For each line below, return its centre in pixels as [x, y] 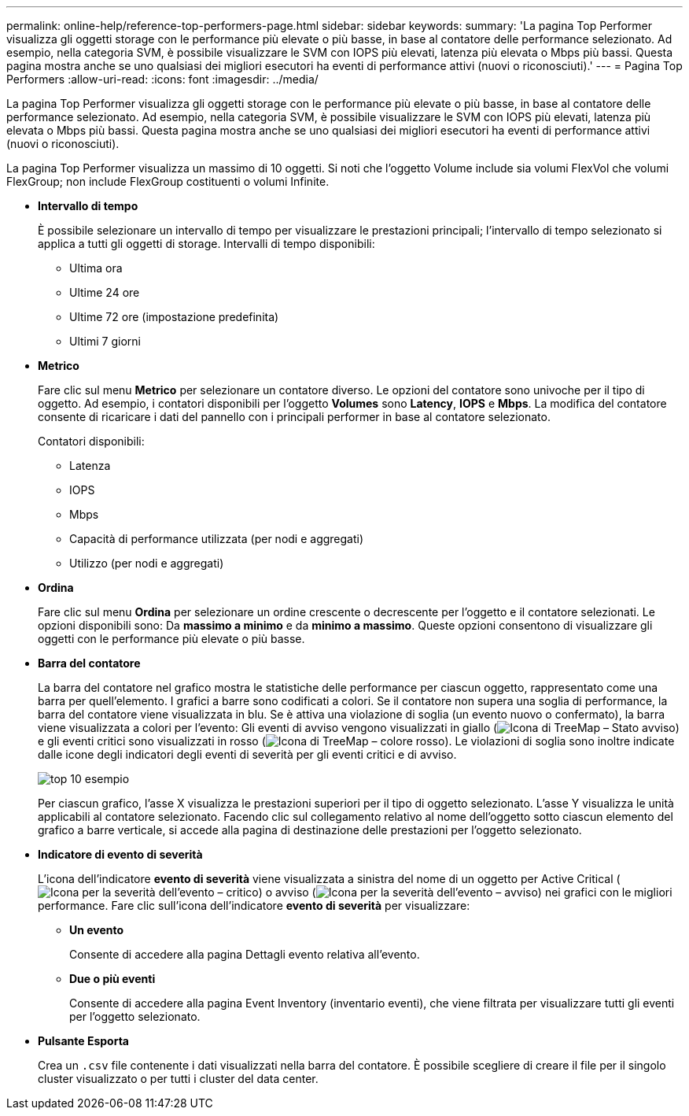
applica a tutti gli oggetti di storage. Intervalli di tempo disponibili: [206, 244]
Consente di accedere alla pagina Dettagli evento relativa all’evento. [245, 954]
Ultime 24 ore [105, 292]
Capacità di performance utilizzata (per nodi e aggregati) [217, 539]
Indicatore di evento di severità [120, 854]
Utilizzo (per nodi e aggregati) [147, 563]
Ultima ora [96, 268]
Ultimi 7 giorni [105, 341]
